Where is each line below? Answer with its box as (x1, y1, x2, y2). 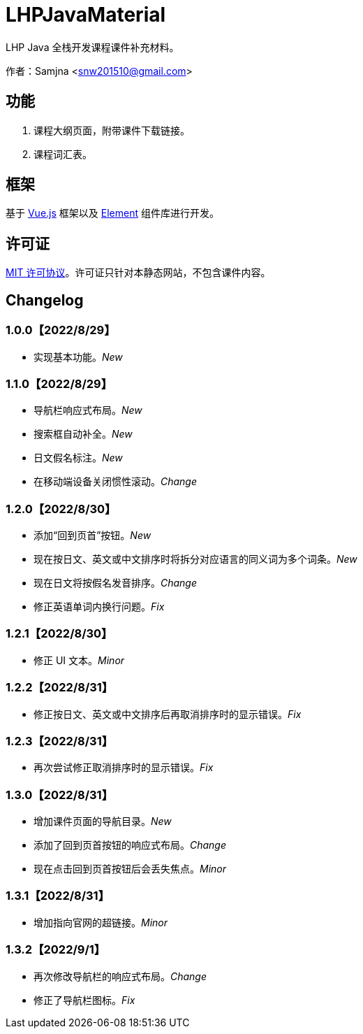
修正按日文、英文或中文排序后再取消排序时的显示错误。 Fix (34, 708, 302, 720)
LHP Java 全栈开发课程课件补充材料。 (6, 41, 179, 53)
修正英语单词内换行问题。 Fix (34, 601, 165, 612)
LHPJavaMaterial (6, 3, 166, 27)
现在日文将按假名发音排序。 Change (34, 577, 198, 589)
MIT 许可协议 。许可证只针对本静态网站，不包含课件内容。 (6, 266, 271, 279)
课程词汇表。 (34, 148, 92, 160)
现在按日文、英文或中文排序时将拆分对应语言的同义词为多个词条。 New (34, 553, 357, 565)
